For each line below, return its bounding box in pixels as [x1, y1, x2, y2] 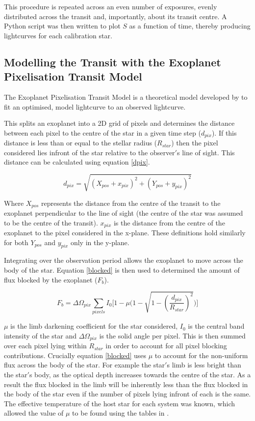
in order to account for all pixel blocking [105, 340, 227, 351]
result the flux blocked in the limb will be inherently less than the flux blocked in [4, 379, 248, 389]
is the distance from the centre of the [113, 217, 225, 227]
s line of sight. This [177, 147, 235, 157]
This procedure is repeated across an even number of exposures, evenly [4, 1, 217, 11]
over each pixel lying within [4, 340, 87, 351]
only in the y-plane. [70, 237, 129, 247]
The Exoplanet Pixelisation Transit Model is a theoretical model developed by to [4, 91, 248, 102]
